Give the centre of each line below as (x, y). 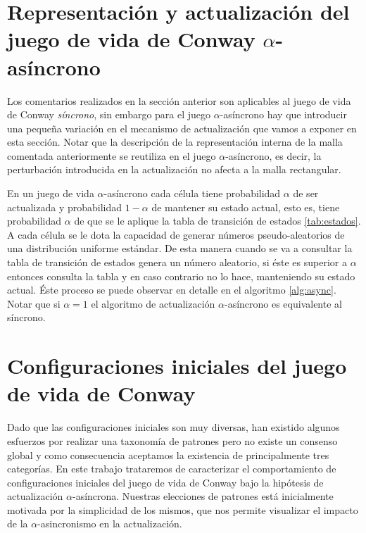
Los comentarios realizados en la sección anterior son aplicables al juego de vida (179, 100)
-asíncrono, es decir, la (273, 155)
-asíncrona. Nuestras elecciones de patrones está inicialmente (203, 496)
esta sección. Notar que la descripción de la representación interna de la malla (175, 142)
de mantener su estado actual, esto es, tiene (246, 207)
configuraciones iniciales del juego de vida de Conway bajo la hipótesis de (165, 482)
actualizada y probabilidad (65, 207)
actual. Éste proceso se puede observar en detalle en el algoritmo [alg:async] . (172, 290)
